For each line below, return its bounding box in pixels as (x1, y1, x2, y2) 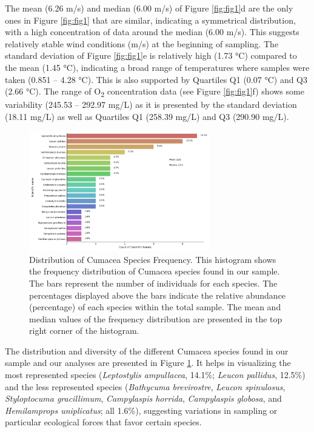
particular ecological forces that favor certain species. (5, 416, 202, 428)
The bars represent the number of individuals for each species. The (29, 276, 278, 289)
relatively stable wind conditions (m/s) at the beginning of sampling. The (5, 37, 279, 50)
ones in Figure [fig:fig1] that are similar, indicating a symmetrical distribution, (5, 13, 296, 26)
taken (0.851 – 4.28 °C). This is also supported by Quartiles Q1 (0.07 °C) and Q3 (5, 73, 308, 85)
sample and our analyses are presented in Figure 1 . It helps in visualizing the (5, 356, 291, 369)
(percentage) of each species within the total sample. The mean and (29, 301, 281, 313)
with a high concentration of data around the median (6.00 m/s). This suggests (5, 25, 299, 38)
